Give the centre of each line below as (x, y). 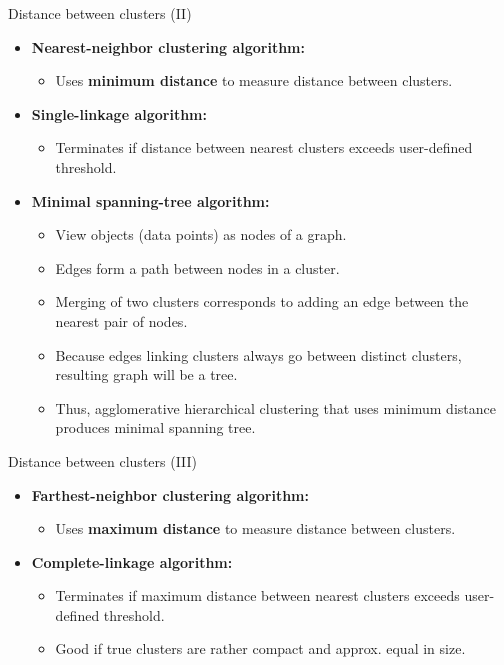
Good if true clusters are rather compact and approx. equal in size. (260, 648)
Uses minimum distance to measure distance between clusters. (254, 80)
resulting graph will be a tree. (146, 374)
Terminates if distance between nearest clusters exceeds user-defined (264, 147)
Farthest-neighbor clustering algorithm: (170, 494)
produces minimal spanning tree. (155, 427)
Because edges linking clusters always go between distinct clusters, (258, 354)
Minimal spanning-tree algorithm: (150, 200)
